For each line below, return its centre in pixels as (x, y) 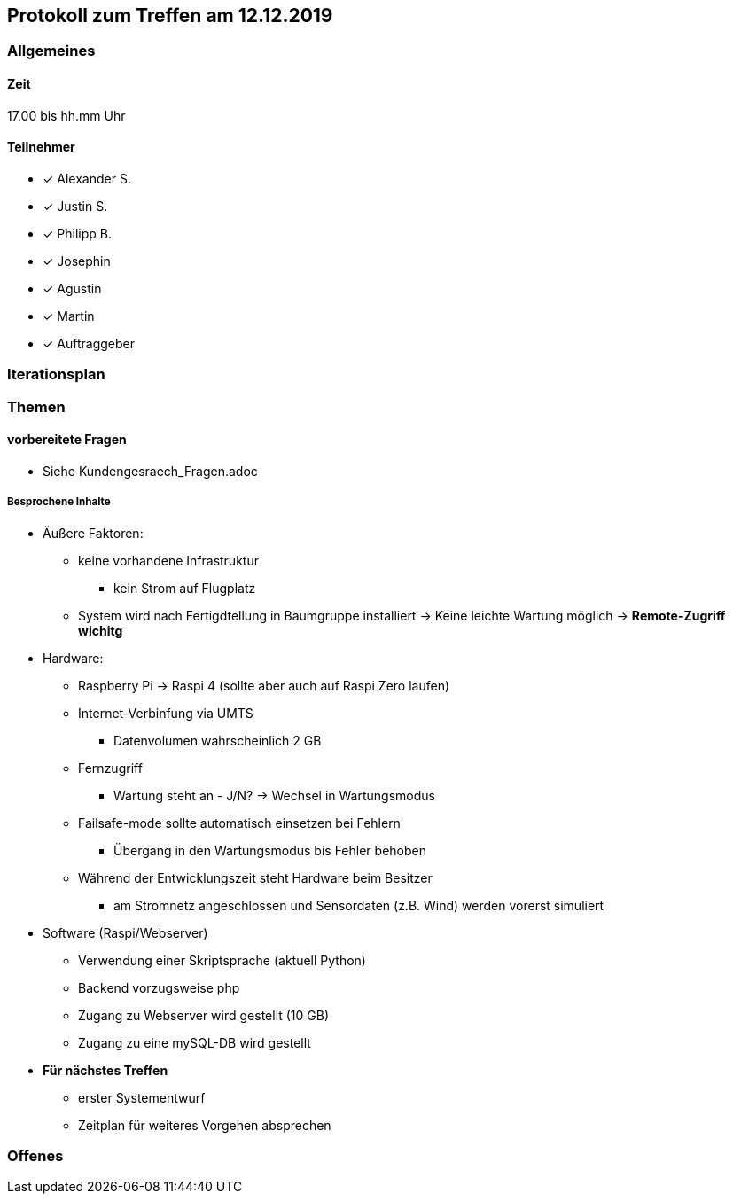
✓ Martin (69, 316)
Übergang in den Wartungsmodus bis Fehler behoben (270, 850)
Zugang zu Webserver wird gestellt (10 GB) (204, 1015)
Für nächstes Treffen (105, 1070)
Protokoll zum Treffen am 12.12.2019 (170, 16)
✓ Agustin (72, 288)
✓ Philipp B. (77, 233)
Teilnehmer (41, 147)
